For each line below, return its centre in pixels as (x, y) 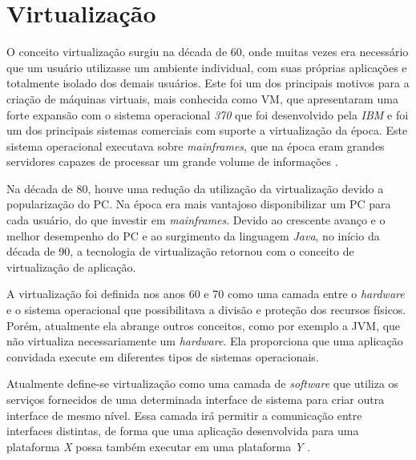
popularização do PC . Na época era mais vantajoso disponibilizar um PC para (199, 204)
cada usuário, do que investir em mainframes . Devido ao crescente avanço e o (196, 220)
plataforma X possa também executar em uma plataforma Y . (158, 446)
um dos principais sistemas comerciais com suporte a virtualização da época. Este (207, 130)
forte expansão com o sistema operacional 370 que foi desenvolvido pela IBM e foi (208, 114)
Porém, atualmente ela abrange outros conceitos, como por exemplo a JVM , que (204, 325)
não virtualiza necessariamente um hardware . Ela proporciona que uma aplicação (205, 341)
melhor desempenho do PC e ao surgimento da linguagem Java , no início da (193, 235)
